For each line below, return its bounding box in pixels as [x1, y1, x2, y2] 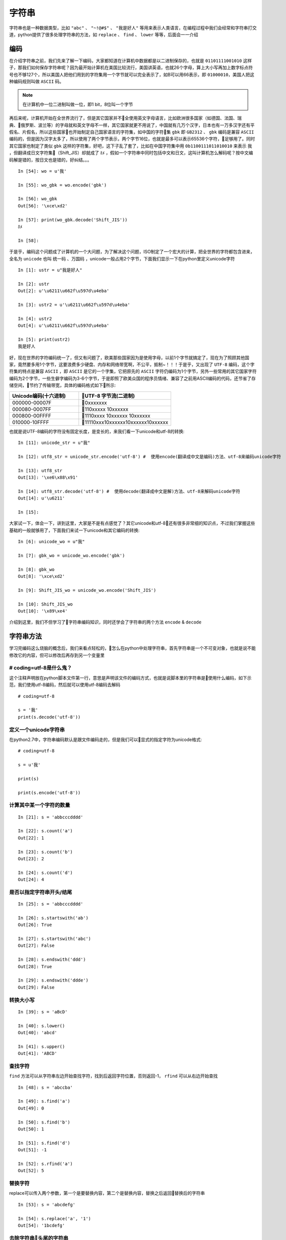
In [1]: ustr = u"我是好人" [18, 267, 83, 273]
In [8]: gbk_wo [18, 566, 55, 572]
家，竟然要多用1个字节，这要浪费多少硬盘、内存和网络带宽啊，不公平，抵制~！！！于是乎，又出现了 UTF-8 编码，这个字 [9, 362, 255, 368]
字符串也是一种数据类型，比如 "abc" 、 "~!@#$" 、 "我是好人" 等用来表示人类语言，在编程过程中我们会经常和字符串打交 [9, 25, 257, 31]
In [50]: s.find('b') [18, 1119, 70, 1125]
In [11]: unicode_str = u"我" [18, 440, 91, 446]
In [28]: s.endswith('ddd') [18, 957, 86, 962]
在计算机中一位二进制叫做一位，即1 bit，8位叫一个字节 [22, 101, 133, 107]
